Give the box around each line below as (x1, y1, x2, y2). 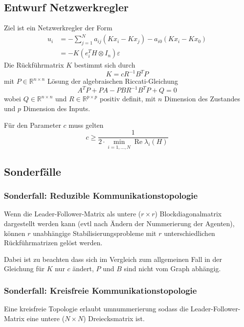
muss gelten (68, 119, 104, 130)
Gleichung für (4, 263, 44, 274)
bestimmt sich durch (74, 60, 135, 70)
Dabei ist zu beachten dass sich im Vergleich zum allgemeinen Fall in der (4, 254, 222, 264)
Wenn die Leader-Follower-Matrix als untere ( (4, 209, 141, 219)
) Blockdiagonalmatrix (155, 209, 222, 219)
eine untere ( (26, 313, 65, 323)
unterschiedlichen (164, 228, 215, 238)
